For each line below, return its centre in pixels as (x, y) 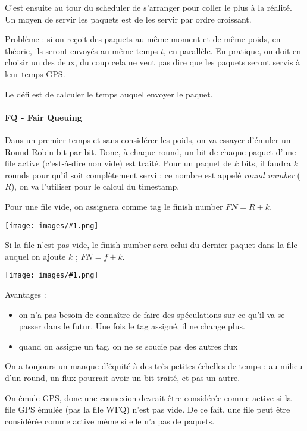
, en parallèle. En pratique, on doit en (233, 50)
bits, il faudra (266, 163)
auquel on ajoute (35, 256)
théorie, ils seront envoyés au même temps (82, 50)
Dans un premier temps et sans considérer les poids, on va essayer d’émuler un (148, 139)
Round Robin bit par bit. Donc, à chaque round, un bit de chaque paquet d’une (151, 151)
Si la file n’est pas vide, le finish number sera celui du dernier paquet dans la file (151, 245)
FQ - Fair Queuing (43, 117)
